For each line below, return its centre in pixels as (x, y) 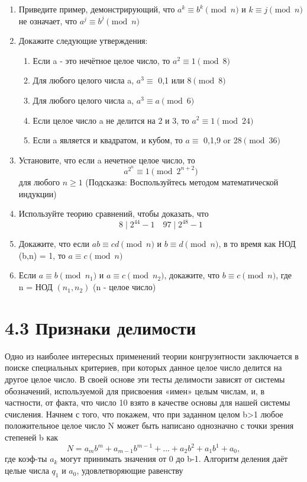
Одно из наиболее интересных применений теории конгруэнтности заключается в (152, 356)
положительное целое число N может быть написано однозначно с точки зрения (149, 425)
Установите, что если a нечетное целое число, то (107, 160)
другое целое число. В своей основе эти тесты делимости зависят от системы (145, 379)
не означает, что (48, 20)
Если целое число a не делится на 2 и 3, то (111, 120)
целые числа (27, 470)
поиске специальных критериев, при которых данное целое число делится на (143, 367)
